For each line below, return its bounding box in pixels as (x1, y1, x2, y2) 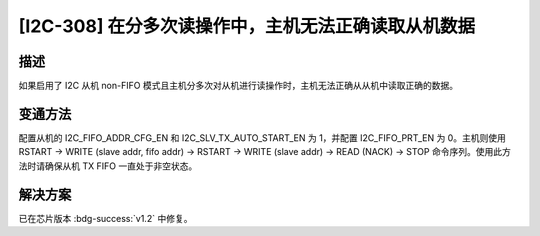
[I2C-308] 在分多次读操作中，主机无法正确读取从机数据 (18, 15, 476, 37)
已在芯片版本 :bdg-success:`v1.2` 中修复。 (18, 212, 193, 224)
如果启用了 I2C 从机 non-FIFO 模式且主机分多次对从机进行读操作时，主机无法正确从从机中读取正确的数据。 (18, 80, 459, 92)
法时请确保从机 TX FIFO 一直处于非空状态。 (18, 160, 198, 172)
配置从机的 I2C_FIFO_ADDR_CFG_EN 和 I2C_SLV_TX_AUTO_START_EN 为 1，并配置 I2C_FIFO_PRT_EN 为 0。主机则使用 (18, 131, 507, 144)
